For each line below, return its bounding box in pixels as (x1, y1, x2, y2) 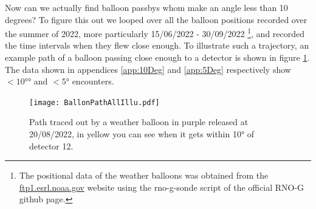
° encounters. (66, 75, 114, 87)
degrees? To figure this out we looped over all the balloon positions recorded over (5, 13, 307, 26)
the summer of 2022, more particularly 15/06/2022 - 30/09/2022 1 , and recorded (5, 26, 305, 39)
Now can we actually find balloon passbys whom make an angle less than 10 (5, 1, 288, 13)
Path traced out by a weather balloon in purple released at (29, 115, 249, 128)
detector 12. (29, 139, 74, 152)
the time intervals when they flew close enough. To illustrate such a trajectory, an (5, 39, 309, 52)
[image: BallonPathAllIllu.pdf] (29, 98, 160, 107)
